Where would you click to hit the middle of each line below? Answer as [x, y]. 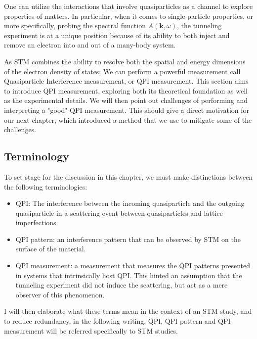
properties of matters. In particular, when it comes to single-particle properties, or [128, 16]
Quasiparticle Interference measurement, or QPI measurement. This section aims [126, 81]
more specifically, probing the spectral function [75, 25]
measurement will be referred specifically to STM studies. [91, 330]
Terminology [37, 156]
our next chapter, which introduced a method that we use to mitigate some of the [128, 120]
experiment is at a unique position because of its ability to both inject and [117, 35]
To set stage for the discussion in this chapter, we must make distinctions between [128, 176]
